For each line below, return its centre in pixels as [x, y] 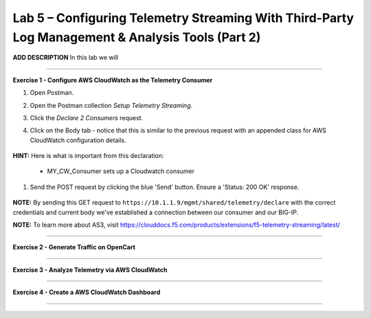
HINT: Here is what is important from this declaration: [88, 156]
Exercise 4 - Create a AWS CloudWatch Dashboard [87, 293]
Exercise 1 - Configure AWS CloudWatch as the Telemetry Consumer [113, 80]
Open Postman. [52, 93]
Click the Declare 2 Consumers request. [87, 117]
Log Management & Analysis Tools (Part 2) [137, 37]
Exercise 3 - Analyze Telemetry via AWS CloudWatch [90, 270]
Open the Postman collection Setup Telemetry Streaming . [111, 105]
